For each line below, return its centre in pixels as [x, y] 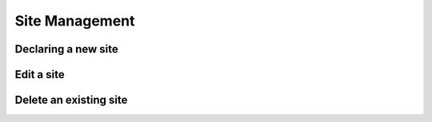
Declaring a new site [67, 49]
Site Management [75, 21]
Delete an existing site [71, 100]
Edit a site [40, 75]
